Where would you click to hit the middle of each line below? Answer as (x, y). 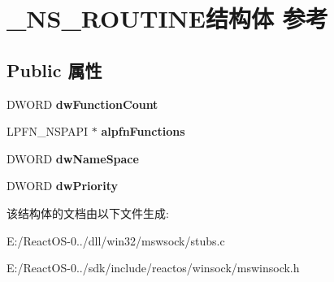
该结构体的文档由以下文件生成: (88, 213)
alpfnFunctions (143, 131)
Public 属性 (54, 69)
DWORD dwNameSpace (73, 158)
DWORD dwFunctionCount (82, 104)
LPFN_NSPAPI (48, 131)
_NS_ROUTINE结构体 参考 (167, 18)
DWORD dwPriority (63, 186)
